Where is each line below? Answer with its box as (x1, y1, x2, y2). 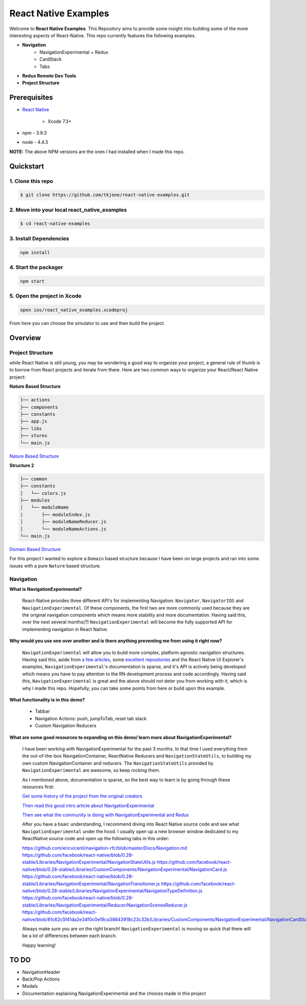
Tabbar (35, 708, 50, 714)
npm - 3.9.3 (22, 130, 47, 136)
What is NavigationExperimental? (9, 586, 82, 592)
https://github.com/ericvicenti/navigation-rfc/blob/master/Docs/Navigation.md (22, 845, 187, 851)
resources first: (22, 784, 55, 790)
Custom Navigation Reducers (35, 722, 97, 729)
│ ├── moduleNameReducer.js (20, 519, 107, 525)
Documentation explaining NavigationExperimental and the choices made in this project (22, 990, 206, 996)
